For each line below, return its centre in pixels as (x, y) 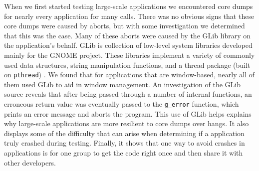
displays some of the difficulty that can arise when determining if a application (124, 133)
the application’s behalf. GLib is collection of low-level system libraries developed (128, 45)
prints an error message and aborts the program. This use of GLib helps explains (128, 113)
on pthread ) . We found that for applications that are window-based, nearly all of (129, 75)
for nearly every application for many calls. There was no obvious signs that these (129, 16)
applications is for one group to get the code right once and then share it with (124, 153)
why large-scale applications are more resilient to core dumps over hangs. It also (127, 123)
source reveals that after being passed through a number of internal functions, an (128, 94)
